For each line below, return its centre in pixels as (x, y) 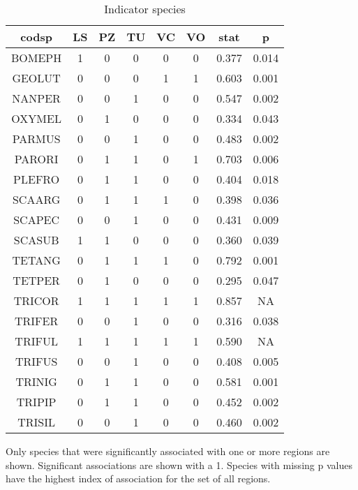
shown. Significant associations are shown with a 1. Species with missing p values (179, 465)
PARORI (36, 159)
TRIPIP (36, 402)
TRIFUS (36, 361)
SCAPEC (37, 220)
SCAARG (36, 199)
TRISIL (37, 422)
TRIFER (37, 321)
